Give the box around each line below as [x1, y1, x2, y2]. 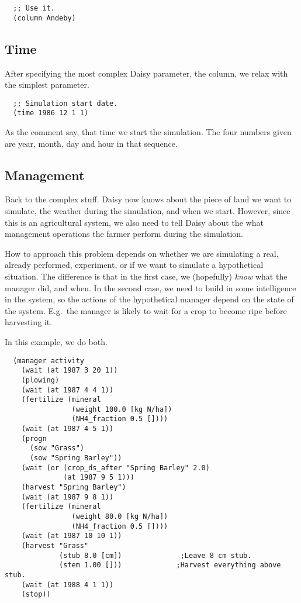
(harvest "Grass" [21, 542, 89, 550]
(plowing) [21, 375, 60, 384]
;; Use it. [13, 4, 55, 12]
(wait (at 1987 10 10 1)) [21, 532, 122, 540]
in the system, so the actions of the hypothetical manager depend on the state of [5, 293, 294, 305]
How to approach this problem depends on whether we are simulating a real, [5, 247, 279, 259]
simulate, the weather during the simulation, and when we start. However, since [5, 205, 290, 216]
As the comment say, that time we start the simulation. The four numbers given [5, 126, 292, 138]
